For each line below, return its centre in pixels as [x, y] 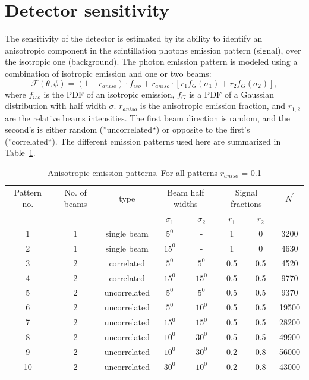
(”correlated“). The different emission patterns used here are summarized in [143, 141]
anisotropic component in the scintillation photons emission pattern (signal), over [153, 50]
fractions [246, 204]
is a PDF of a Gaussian [231, 94]
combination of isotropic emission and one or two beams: [108, 73]
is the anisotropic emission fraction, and [212, 106]
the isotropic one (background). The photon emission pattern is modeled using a [151, 62]
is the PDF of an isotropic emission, [109, 94]
